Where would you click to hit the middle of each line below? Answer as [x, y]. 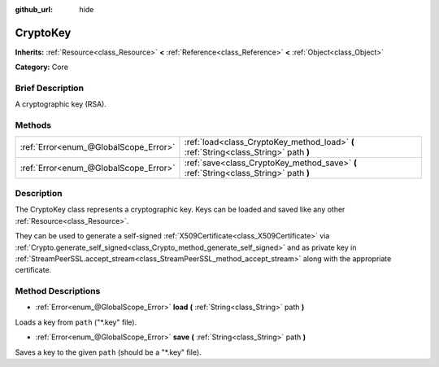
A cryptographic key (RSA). [61, 104]
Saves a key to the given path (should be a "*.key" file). [109, 352]
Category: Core [42, 67]
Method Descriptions [58, 291]
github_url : [34, 9]
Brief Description [50, 88]
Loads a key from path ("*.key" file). [76, 322]
